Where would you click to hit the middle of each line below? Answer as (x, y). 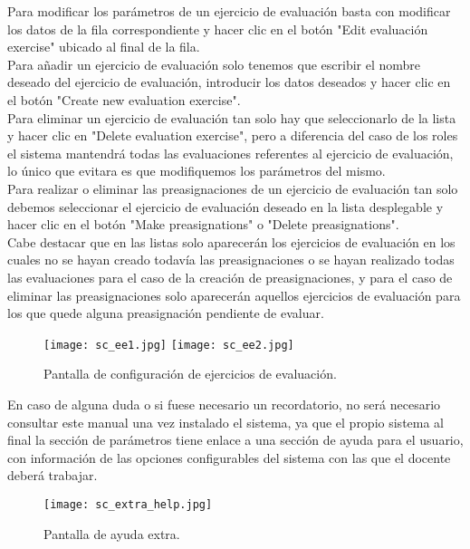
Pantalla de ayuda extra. (112, 533)
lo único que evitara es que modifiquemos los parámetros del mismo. (197, 171)
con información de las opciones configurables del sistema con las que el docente (229, 457)
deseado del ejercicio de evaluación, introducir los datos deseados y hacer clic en (229, 82)
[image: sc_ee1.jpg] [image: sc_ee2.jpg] (169, 345)
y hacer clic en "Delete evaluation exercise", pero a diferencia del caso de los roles (233, 135)
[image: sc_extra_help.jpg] (128, 504)
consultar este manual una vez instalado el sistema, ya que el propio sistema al (226, 422)
